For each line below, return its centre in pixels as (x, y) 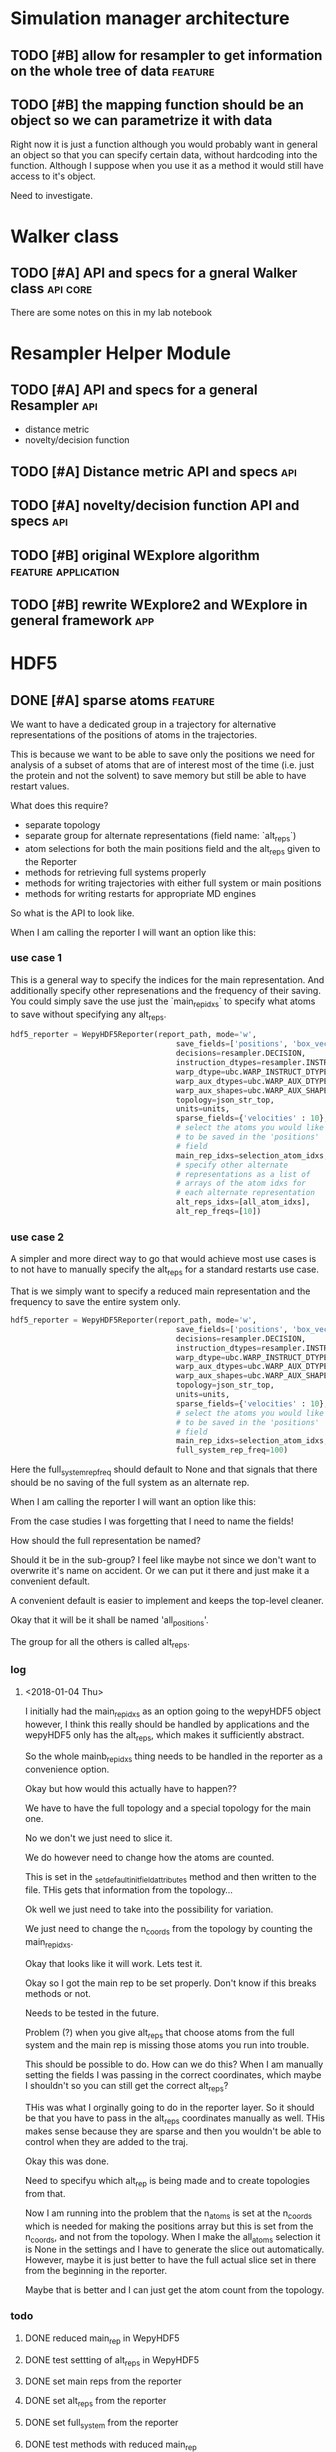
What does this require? (59, 805)
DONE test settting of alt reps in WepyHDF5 (112, 2360)
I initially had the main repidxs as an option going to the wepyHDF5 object (173, 1712)
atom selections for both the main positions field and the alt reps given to (172, 849)
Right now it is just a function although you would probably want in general (164, 144)
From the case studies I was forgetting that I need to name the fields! (152, 1521)
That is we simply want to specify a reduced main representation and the (160, 1291)
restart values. (40, 786)
